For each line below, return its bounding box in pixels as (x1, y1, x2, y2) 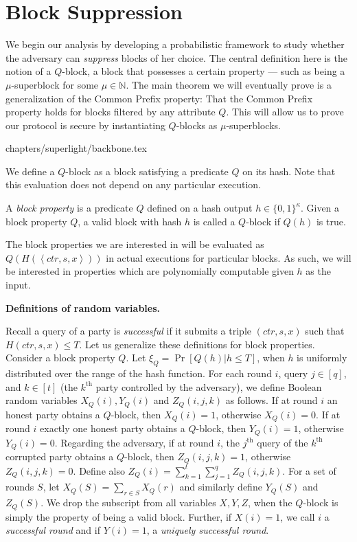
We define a (5, 163, 55, 178)
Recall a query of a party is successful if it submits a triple (5, 324, 251, 338)
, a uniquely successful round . (146, 523, 269, 537)
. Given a (300, 201, 340, 215)
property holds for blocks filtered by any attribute (5, 104, 216, 119)
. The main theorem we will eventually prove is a (126, 77, 332, 91)
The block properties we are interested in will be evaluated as (5, 237, 264, 251)
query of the (257, 435, 308, 449)
